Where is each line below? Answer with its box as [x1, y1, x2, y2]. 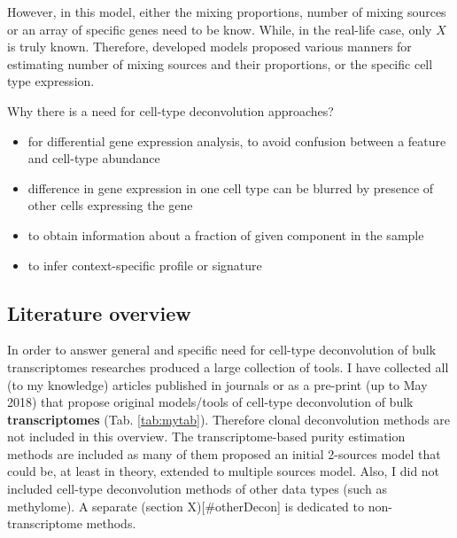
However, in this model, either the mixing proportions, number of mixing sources [7, 3, 446, 20]
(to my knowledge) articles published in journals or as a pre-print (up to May [7, 375, 428, 394]
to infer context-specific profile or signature [27, 255, 262, 274]
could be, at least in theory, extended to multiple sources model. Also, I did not [7, 462, 440, 480]
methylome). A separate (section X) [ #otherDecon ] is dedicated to [7, 496, 365, 515]
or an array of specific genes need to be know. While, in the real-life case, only [7, 19, 432, 38]
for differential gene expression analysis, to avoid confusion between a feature [27, 131, 446, 150]
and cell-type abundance [27, 149, 160, 168]
